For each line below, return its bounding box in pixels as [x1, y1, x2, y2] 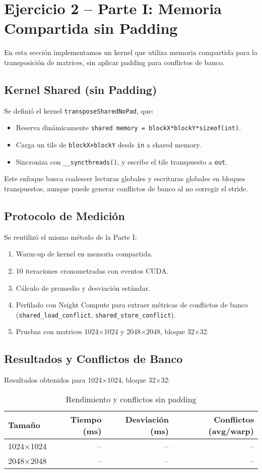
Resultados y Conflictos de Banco [4, 351, 183, 366]
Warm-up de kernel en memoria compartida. [16, 248, 153, 259]
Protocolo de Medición [4, 207, 125, 223]
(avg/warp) [208, 425, 254, 437]
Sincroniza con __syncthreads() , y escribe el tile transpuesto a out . [16, 156, 228, 167]
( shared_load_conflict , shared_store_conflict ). [16, 309, 176, 320]
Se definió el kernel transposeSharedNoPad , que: [4, 105, 154, 116]
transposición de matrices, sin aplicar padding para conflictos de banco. [4, 57, 225, 67]
